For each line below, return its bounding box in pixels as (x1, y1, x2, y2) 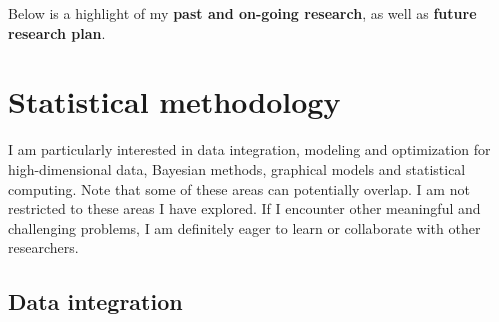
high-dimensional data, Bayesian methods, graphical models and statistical (8, 158, 466, 179)
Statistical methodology (8, 81, 341, 122)
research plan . (8, 22, 106, 43)
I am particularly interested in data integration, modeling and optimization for (8, 139, 491, 160)
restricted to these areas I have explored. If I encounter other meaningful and (8, 198, 481, 219)
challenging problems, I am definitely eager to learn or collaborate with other (8, 217, 481, 238)
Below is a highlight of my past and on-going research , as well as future (8, 3, 477, 23)
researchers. (8, 237, 79, 258)
